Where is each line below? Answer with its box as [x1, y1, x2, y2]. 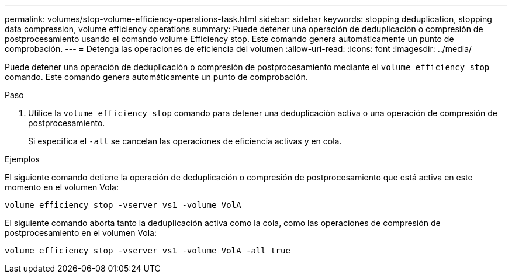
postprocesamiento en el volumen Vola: [5, 228, 157, 238]
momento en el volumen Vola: [5, 182, 119, 192]
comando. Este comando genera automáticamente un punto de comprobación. [5, 72, 308, 82]
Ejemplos [5, 154, 40, 164]
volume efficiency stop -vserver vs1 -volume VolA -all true [5, 246, 290, 255]
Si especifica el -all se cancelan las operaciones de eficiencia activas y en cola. [28, 136, 342, 146]
